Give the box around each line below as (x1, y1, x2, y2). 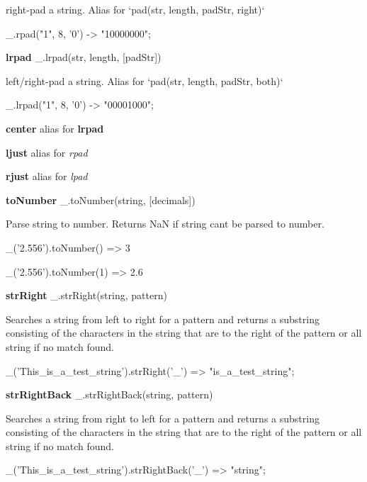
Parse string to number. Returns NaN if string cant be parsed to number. (6, 216, 324, 231)
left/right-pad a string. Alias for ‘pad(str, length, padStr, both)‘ (6, 73, 283, 88)
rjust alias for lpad (6, 169, 88, 184)
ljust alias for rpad (6, 145, 88, 159)
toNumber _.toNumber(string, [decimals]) (6, 192, 196, 207)
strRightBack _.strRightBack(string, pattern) (6, 387, 213, 402)
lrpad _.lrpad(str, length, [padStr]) (6, 50, 162, 65)
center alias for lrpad (6, 120, 104, 135)
